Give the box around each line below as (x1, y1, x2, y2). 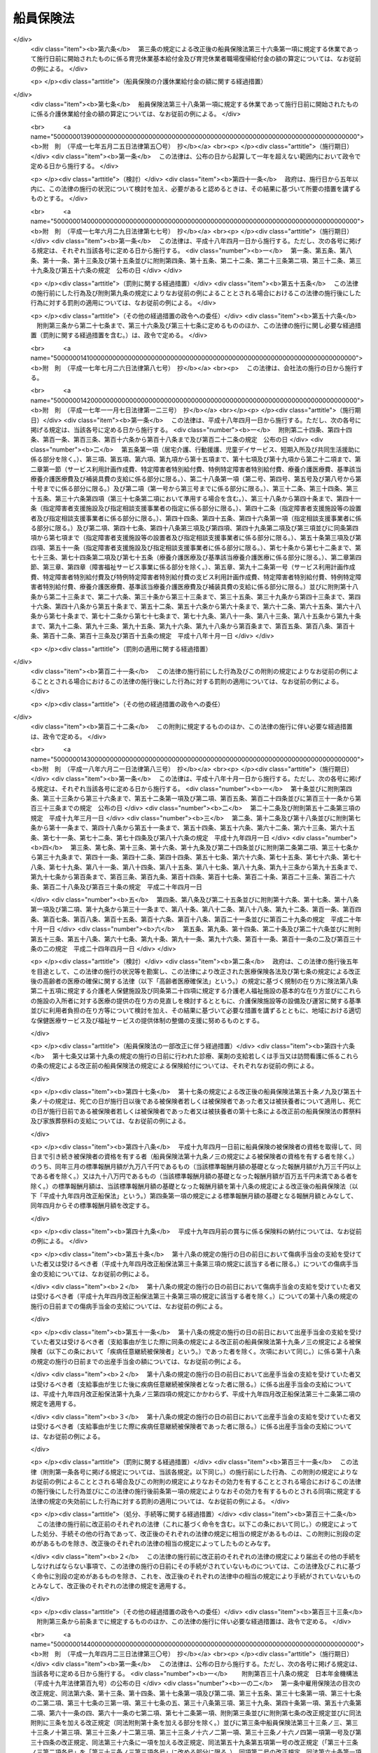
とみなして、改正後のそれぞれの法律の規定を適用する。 (30, 1581, 190, 1590)
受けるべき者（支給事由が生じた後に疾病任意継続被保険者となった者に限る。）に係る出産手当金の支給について (36, 1380, 353, 1388)
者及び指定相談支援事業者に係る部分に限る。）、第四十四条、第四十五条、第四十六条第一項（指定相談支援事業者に (30, 514, 356, 522)
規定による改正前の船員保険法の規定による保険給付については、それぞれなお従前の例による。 (48, 1062, 318, 1070)
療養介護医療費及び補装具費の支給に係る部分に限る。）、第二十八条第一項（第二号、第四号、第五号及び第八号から (30, 474, 356, 483)
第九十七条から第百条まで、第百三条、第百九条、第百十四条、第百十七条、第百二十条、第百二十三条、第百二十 (30, 873, 349, 881)
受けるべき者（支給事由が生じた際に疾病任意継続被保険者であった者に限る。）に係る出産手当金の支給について (36, 1422, 353, 1430)
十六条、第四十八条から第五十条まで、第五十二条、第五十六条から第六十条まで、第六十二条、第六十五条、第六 (30, 602, 349, 611)
